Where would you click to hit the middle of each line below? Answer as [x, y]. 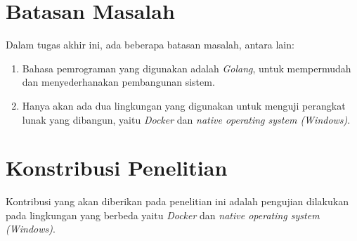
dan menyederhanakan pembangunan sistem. [118, 82]
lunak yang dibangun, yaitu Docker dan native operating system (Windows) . [186, 119]
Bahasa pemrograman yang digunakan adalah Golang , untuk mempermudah [187, 68]
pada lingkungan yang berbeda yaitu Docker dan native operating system [163, 215]
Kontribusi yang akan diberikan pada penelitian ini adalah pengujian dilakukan [177, 201]
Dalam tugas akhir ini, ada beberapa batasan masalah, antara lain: [150, 45]
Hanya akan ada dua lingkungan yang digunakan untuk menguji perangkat [184, 105]
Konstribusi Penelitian [117, 168]
